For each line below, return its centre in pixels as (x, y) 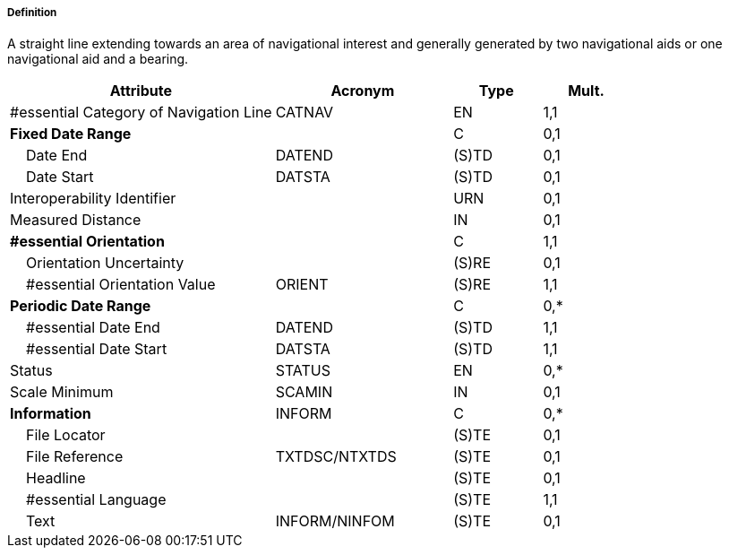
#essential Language (96, 500)
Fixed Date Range (71, 134)
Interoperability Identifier (93, 199)
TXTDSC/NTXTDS (336, 457)
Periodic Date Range (81, 306)
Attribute (141, 91)
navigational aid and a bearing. (98, 59)
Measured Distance (76, 220)
